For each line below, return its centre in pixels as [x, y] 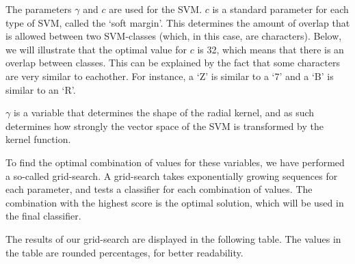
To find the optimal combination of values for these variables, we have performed [175, 162]
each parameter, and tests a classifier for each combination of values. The [159, 189]
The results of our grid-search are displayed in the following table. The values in [173, 238]
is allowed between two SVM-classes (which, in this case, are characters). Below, [174, 36]
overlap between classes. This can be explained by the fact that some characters [173, 63]
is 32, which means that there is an [271, 49]
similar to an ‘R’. [41, 89]
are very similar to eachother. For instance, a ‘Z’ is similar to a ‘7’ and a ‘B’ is [170, 76]
